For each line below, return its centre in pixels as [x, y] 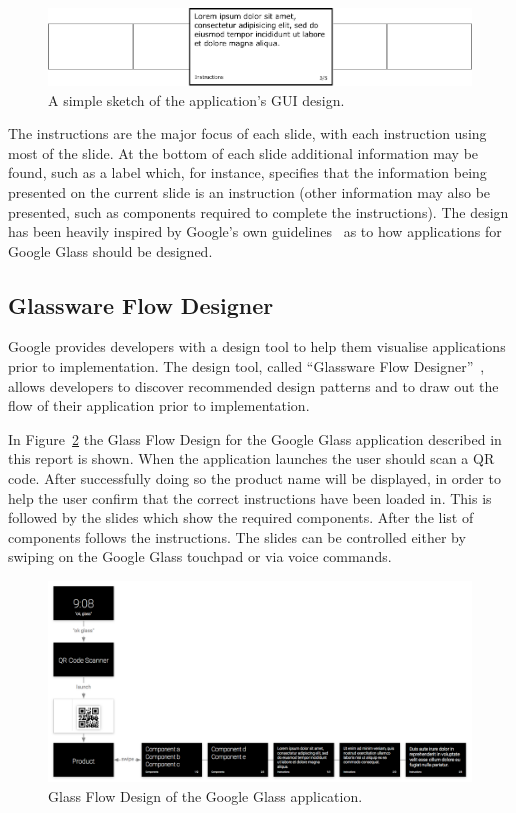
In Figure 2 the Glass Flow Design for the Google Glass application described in [255, 438]
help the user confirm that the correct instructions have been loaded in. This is [250, 497]
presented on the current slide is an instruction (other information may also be [249, 191]
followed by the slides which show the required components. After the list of [241, 517]
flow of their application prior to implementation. [159, 405]
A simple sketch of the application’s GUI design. [196, 99]
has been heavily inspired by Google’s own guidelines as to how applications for [255, 231]
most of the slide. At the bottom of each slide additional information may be [243, 152]
